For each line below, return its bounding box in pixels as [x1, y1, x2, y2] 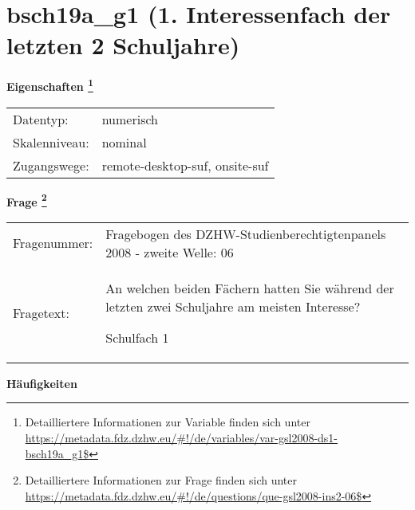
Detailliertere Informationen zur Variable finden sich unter [25, 414, 310, 430]
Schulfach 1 [105, 328, 169, 347]
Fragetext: [13, 303, 69, 322]
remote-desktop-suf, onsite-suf [101, 155, 269, 175]
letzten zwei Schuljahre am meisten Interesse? [105, 296, 361, 316]
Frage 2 [6, 190, 47, 210]
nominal [101, 132, 147, 151]
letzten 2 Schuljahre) [6, 29, 240, 61]
